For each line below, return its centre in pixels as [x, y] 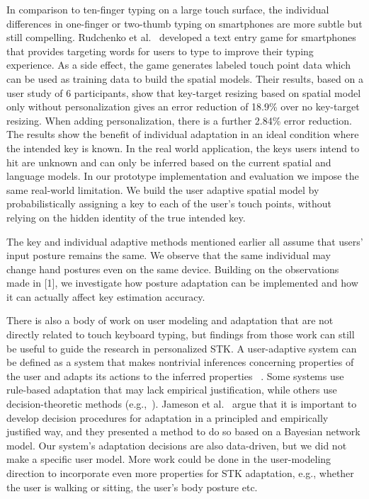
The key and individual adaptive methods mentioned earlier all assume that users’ [185, 241]
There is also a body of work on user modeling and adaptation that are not [170, 320]
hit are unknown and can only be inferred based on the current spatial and [169, 162]
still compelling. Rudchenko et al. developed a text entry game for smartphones [181, 37]
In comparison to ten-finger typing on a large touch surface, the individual [168, 9]
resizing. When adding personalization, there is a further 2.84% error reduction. [179, 120]
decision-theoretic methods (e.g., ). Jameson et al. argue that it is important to [182, 404]
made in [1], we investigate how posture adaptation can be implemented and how [182, 283]
